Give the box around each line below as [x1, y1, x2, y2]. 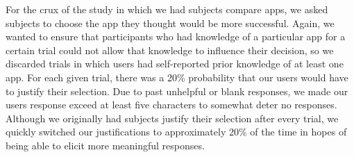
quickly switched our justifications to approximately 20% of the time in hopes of [6, 124, 347, 139]
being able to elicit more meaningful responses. [6, 138, 205, 152]
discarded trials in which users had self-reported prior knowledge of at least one [6, 56, 344, 71]
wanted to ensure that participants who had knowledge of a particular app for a [6, 29, 346, 44]
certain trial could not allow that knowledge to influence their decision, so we [6, 42, 334, 57]
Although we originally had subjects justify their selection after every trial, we [6, 110, 339, 125]
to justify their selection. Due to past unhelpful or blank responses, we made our [6, 83, 348, 98]
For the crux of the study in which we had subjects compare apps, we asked [6, 2, 328, 16]
